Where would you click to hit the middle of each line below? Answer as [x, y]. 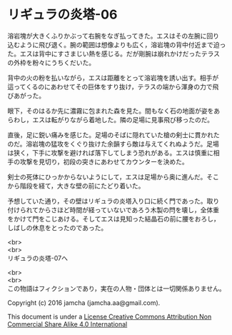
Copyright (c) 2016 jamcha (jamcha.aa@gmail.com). [84, 302]
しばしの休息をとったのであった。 [57, 227]
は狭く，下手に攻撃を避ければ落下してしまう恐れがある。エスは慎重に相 [114, 152]
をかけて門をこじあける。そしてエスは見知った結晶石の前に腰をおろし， [114, 219]
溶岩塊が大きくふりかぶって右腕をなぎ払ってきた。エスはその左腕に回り [114, 36]
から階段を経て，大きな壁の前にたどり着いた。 [76, 186]
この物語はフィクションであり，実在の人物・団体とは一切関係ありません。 [117, 288]
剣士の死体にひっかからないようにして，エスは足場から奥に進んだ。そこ [113, 176]
